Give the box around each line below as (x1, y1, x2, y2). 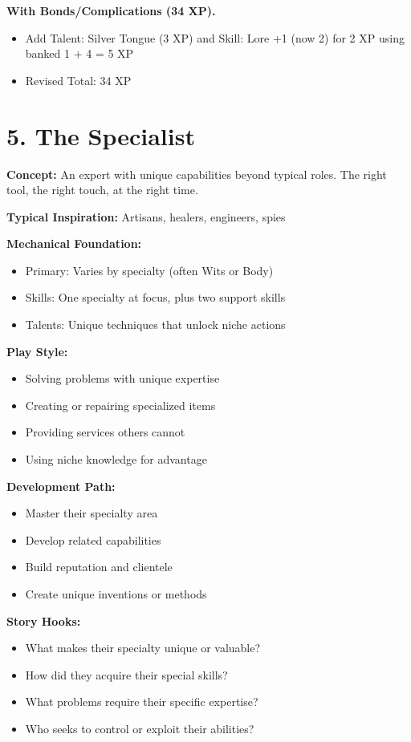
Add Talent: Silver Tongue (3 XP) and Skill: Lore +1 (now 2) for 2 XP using (25, 29, 405, 46)
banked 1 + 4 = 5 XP (25, 45, 134, 62)
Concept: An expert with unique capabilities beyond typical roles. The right (6, 165, 387, 182)
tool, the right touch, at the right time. (6, 181, 198, 198)
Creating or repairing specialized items (25, 396, 216, 413)
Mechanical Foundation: (6, 235, 142, 252)
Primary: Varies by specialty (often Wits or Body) (25, 262, 274, 278)
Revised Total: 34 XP (25, 71, 132, 88)
